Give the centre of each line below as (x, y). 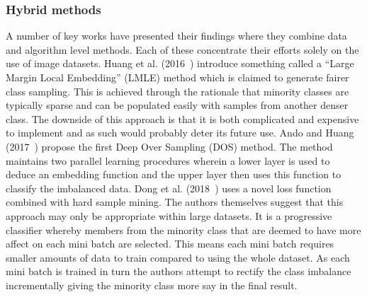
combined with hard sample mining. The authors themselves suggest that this (175, 202)
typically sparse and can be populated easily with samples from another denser (177, 105)
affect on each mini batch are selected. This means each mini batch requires (170, 244)
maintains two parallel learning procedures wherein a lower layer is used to (168, 160)
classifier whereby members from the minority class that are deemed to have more (183, 229)
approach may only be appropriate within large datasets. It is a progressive (169, 215)
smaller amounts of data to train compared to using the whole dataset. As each (178, 257)
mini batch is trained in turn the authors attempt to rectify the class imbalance (179, 271)
